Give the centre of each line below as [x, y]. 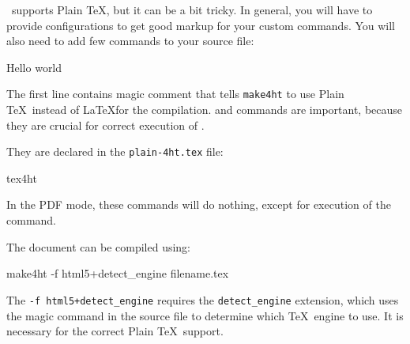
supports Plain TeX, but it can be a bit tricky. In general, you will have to [192, 9]
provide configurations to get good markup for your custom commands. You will [201, 25]
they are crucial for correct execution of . [105, 125]
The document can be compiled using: [99, 246]
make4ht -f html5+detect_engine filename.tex [118, 273]
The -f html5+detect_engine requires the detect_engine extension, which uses [203, 299]
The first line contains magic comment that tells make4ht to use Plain [175, 94]
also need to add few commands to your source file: [130, 41]
